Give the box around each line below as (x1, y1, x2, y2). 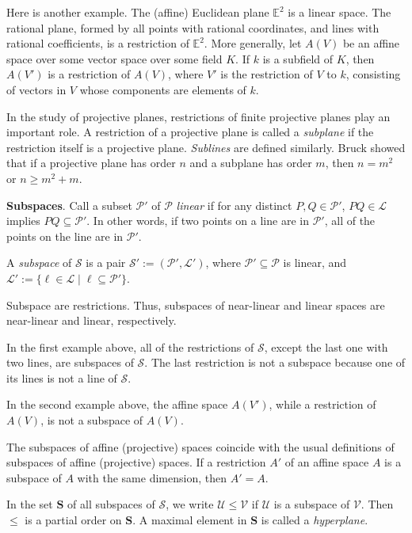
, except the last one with (264, 338, 388, 355)
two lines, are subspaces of (6, 354, 134, 371)
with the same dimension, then (77, 469, 227, 485)
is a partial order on (25, 512, 122, 528)
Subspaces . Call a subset (6, 196, 132, 213)
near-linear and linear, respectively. (6, 312, 177, 329)
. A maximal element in (132, 512, 247, 528)
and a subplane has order (189, 154, 312, 171)
